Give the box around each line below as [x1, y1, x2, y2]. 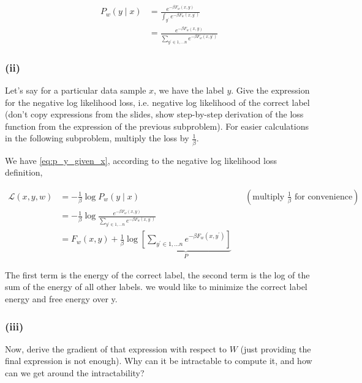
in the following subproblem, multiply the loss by [5, 132, 189, 144]
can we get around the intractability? [5, 366, 145, 379]
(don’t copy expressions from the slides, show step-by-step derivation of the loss [5, 108, 304, 121]
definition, [5, 166, 43, 179]
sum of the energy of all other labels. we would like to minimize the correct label [5, 280, 307, 293]
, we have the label [154, 84, 224, 97]
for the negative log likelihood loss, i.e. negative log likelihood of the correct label [5, 95, 310, 108]
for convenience [294, 192, 353, 201]
